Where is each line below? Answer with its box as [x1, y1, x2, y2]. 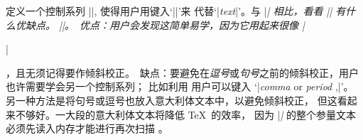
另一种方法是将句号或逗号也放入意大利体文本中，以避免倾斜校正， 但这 [6, 92, 337, 107]
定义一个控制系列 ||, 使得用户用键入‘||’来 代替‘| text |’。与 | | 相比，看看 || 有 [6, 4, 346, 18]
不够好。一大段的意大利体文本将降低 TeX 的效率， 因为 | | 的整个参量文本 [15, 107, 357, 122]
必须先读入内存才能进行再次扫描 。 [6, 121, 168, 136]
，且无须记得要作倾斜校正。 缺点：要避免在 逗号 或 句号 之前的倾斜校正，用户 [6, 65, 359, 80]
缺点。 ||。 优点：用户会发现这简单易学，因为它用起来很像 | [25, 17, 305, 32]
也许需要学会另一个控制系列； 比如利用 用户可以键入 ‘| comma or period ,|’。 [6, 79, 354, 94]
